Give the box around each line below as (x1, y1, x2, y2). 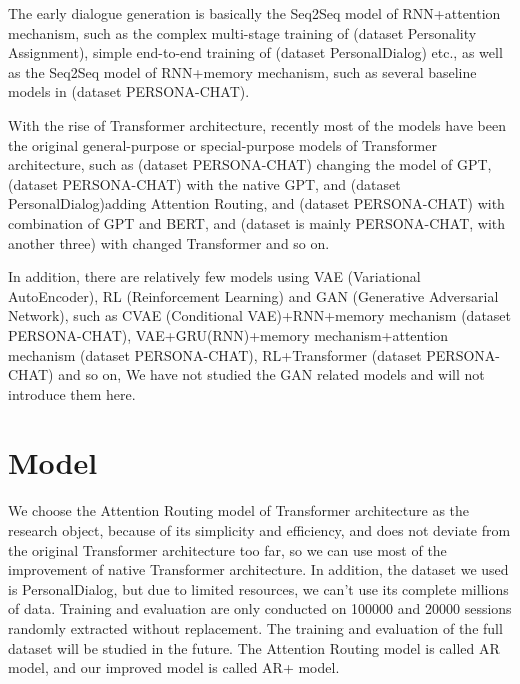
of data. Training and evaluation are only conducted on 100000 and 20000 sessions (8, 598, 512, 619)
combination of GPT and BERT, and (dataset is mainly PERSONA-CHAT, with (8, 212, 506, 233)
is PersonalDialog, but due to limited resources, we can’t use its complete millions (8, 578, 509, 599)
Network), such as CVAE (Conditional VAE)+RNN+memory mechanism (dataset (8, 305, 512, 326)
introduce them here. (8, 383, 136, 404)
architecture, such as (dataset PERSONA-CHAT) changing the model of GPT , (8, 154, 492, 175)
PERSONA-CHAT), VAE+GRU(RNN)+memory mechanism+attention (8, 324, 449, 345)
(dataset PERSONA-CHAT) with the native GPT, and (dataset (8, 173, 401, 194)
